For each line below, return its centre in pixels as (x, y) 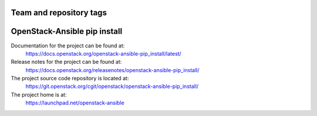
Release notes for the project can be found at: (66, 62)
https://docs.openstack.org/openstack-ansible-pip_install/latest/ (103, 53)
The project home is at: (39, 94)
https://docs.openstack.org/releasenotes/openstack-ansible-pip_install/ (112, 70)
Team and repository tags (59, 13)
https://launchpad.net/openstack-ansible (75, 103)
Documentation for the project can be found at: (68, 45)
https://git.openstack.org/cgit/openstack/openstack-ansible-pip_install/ (112, 86)
